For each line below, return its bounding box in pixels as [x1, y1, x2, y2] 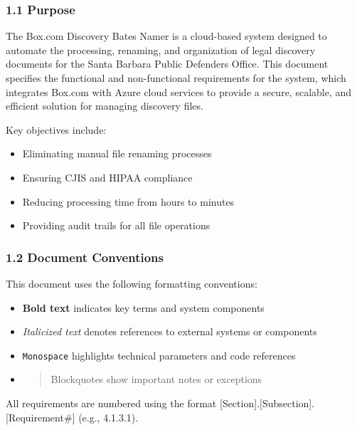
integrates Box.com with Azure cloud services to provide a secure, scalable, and [6, 84, 352, 99]
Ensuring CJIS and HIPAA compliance [22, 169, 193, 184]
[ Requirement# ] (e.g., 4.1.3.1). [6, 409, 139, 424]
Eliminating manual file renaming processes [22, 146, 212, 161]
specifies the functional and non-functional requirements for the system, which [6, 70, 346, 85]
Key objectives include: [6, 122, 107, 137]
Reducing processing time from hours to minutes [22, 194, 235, 209]
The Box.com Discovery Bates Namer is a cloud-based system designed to [6, 28, 327, 43]
